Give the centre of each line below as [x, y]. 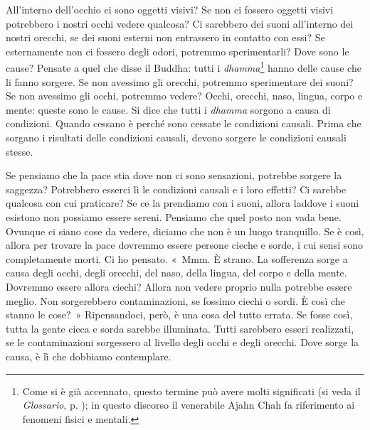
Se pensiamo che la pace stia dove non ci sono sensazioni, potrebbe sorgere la [174, 175]
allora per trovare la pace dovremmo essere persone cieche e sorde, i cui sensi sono [185, 245]
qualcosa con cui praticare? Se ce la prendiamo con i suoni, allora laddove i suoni [183, 203]
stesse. [20, 151]
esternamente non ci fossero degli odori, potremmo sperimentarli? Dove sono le [178, 51]
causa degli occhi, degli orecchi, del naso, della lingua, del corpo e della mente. [176, 273]
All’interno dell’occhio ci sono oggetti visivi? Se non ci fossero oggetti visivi [170, 9]
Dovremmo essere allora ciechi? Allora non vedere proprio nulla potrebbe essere [179, 286]
